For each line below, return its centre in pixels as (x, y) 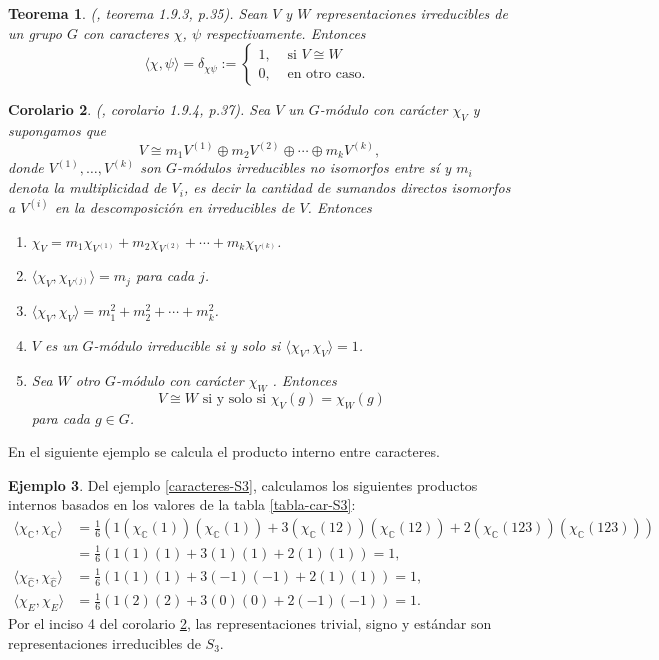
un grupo (35, 32)
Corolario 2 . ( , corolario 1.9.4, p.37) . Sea (139, 109)
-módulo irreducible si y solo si (187, 345)
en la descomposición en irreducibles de (174, 207)
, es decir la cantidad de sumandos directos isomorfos (347, 187)
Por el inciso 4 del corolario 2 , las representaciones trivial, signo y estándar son (250, 623)
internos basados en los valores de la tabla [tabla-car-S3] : (182, 504)
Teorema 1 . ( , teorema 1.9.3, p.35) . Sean (138, 13)
